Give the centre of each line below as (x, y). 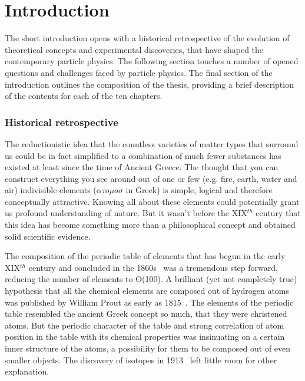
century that (278, 213)
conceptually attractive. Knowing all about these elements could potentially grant (152, 201)
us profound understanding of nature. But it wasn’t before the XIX (126, 213)
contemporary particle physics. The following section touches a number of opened (152, 61)
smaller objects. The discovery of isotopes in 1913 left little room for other (141, 360)
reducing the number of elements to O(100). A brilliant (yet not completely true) (151, 279)
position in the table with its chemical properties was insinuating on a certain (145, 337)
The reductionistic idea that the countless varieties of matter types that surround (152, 143)
